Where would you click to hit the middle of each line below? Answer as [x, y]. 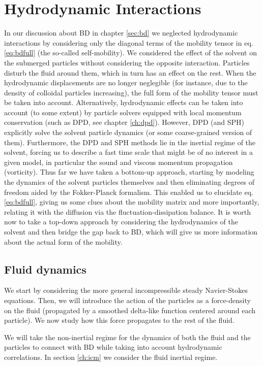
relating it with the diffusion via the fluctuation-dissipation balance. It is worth [127, 211]
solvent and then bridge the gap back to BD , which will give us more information [131, 231]
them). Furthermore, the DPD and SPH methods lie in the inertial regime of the [130, 142]
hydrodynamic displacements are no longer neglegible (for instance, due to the [126, 82]
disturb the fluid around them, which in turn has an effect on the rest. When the [130, 72]
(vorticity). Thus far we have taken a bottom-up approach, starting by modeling [129, 172]
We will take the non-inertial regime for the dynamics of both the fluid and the [127, 337]
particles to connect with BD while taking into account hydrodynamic [113, 347]
